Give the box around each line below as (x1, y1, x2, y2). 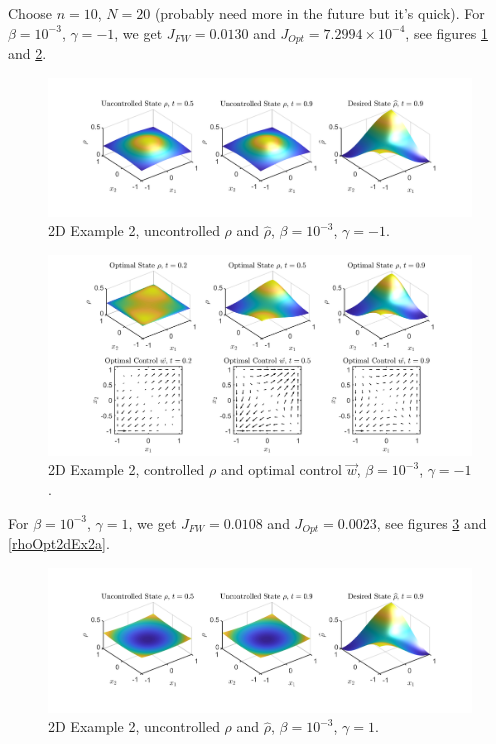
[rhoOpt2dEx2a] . (8, 533, 110, 553)
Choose (8, 3, 53, 23)
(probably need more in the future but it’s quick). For (154, 3, 485, 23)
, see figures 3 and (376, 512, 487, 533)
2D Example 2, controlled (48, 459, 205, 480)
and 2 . (8, 43, 47, 64)
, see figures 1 (405, 22, 488, 43)
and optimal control (220, 459, 342, 480)
